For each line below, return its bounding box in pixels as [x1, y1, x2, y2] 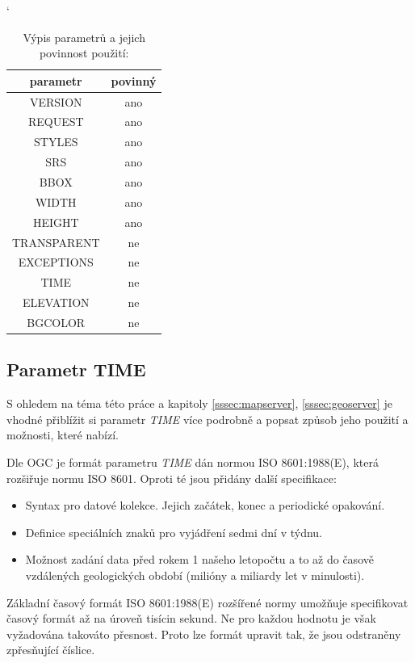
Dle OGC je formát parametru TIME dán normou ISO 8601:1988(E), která [6, 453, 379, 470]
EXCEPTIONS [18, 254, 94, 271]
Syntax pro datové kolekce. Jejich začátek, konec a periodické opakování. [25, 497, 385, 514]
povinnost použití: [39, 44, 129, 61]
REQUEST [27, 113, 84, 130]
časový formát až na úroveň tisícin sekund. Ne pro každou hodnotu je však [6, 610, 376, 627]
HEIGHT [32, 213, 79, 230]
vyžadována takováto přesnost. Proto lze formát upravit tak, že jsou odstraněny [6, 625, 401, 642]
